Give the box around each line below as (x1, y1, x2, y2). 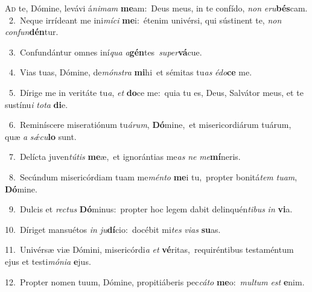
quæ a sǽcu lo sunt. (5, 130, 77, 142)
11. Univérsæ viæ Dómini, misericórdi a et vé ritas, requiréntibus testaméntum (5, 243, 294, 256)
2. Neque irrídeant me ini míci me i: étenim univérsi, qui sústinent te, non (8, 13, 282, 26)
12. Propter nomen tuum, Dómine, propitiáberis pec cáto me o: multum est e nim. (5, 275, 305, 288)
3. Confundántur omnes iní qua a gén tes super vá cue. (8, 45, 202, 58)
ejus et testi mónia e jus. (5, 255, 91, 267)
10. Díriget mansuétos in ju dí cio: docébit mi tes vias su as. (5, 223, 221, 235)
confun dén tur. (5, 25, 59, 38)
